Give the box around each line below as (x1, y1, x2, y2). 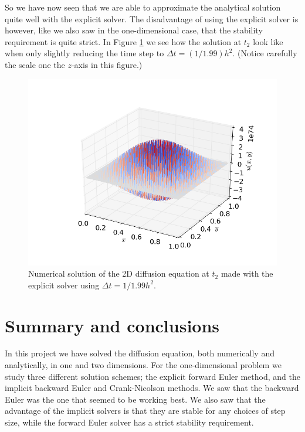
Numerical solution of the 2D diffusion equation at (28, 267, 209, 280)
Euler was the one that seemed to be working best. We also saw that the (5, 393, 266, 405)
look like (253, 35, 283, 47)
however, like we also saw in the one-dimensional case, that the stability (5, 24, 263, 36)
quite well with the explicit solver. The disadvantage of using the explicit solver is (5, 12, 299, 25)
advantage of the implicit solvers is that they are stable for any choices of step (5, 404, 286, 417)
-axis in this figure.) (71, 58, 143, 70)
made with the (221, 267, 273, 280)
